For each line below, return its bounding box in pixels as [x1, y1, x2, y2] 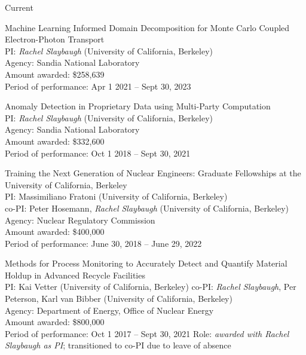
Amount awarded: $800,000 [5, 316, 105, 328]
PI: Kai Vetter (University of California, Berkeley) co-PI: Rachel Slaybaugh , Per [5, 280, 296, 293]
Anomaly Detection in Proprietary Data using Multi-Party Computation [5, 100, 271, 112]
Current [5, 1, 33, 13]
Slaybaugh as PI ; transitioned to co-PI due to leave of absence [5, 339, 231, 351]
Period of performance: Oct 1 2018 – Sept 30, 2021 [5, 146, 191, 159]
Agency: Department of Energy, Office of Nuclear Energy [5, 304, 214, 316]
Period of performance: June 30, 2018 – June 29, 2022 [5, 237, 202, 249]
